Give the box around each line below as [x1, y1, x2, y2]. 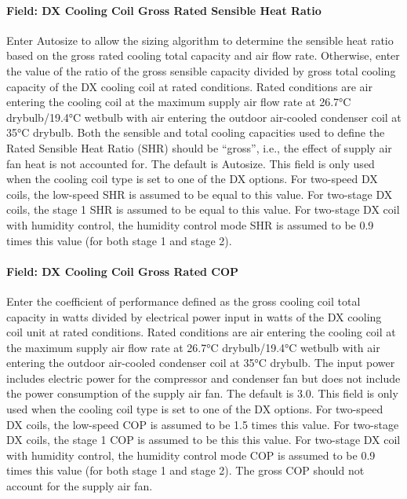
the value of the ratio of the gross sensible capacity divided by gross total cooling [6, 62, 396, 79]
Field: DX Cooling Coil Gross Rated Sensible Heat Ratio [6, 2, 322, 18]
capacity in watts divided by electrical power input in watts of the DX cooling [6, 308, 382, 325]
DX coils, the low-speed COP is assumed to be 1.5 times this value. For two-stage [6, 416, 399, 432]
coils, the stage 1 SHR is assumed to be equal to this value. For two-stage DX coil [6, 201, 400, 218]
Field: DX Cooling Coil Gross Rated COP [6, 262, 239, 279]
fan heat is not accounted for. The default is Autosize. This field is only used [6, 155, 375, 171]
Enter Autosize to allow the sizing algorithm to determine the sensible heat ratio [6, 31, 394, 48]
